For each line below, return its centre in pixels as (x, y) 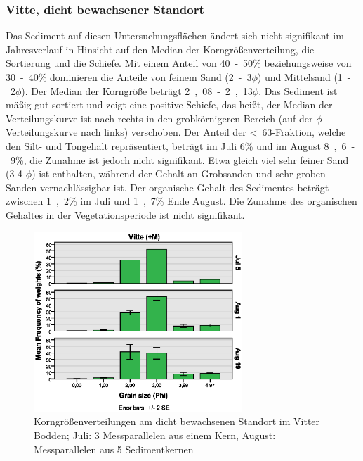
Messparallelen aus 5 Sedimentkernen (114, 449)
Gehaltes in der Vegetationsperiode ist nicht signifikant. (125, 214)
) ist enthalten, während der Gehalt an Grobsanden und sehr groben (179, 173)
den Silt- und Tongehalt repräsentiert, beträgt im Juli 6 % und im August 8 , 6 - (180, 145)
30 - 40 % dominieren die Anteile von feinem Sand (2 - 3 (129, 77)
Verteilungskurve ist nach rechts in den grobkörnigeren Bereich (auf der (159, 118)
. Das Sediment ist (298, 90)
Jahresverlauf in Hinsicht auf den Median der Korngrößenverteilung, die (160, 49)
